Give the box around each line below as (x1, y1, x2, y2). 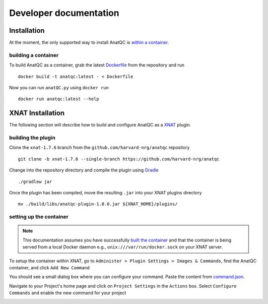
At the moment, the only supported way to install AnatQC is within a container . (9, 40, 169, 46)
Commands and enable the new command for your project (9, 290, 127, 296)
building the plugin (9, 134, 56, 141)
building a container (9, 52, 59, 59)
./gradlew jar (18, 179, 52, 184)
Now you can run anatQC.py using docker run (9, 84, 109, 90)
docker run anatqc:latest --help (18, 96, 99, 102)
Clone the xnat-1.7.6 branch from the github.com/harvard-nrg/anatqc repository (9, 144, 190, 151)
